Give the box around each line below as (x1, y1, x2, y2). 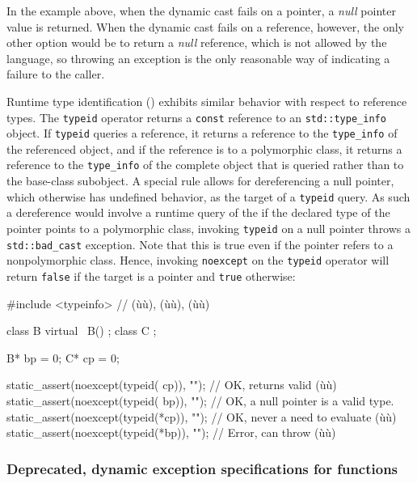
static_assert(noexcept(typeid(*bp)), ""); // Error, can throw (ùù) (6, 424, 336, 441)
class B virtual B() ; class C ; (6, 322, 157, 339)
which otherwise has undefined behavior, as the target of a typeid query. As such (6, 188, 411, 205)
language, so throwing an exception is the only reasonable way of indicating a (6, 49, 390, 66)
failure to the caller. (6, 66, 105, 83)
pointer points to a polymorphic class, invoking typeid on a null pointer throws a (6, 219, 411, 236)
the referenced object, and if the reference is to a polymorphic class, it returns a (6, 140, 402, 157)
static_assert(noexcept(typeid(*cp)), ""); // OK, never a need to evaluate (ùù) (6, 408, 397, 425)
